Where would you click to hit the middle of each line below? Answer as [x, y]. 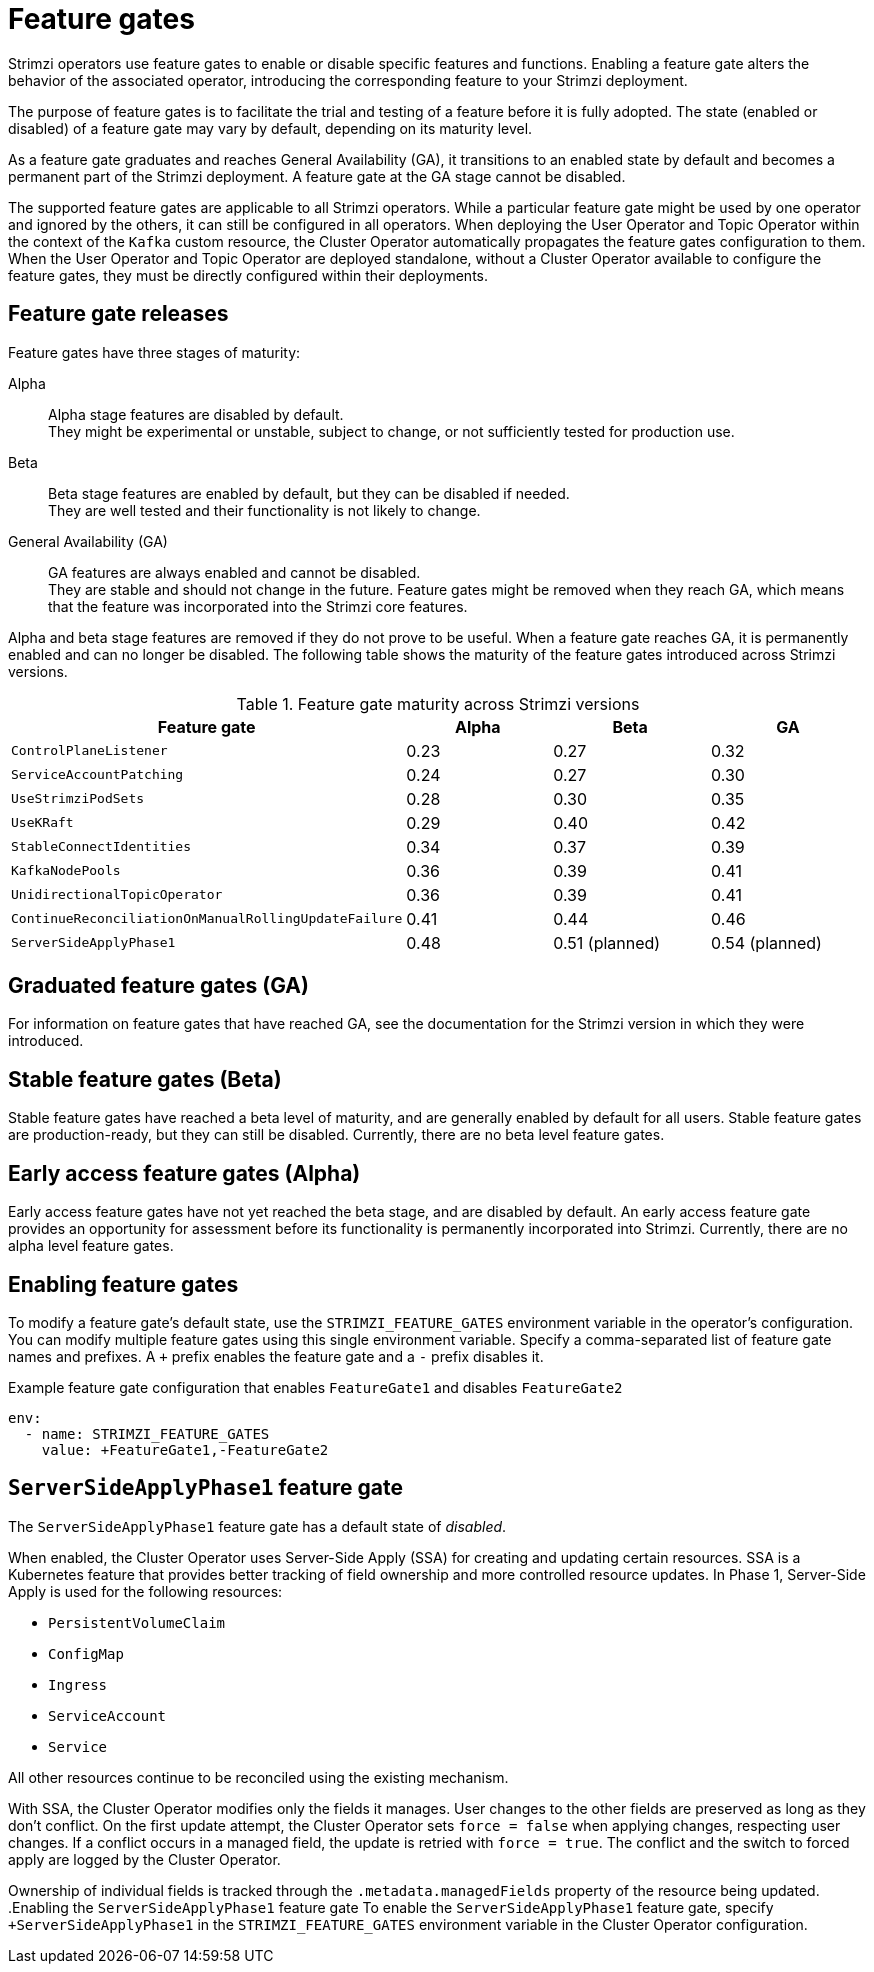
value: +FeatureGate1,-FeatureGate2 [185, 1449]
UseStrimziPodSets [78, 799]
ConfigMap [86, 1653]
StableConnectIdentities [101, 847]
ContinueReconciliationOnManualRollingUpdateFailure [207, 919]
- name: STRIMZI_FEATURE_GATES [147, 1433]
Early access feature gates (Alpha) [184, 1173]
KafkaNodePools [66, 871]
